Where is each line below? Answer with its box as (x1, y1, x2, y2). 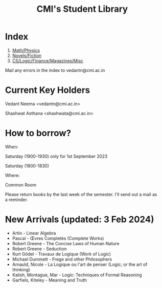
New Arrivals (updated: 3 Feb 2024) (5, 214, 154, 225)
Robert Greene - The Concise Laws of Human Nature (12, 240, 120, 246)
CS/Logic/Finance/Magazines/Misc (12, 58, 84, 63)
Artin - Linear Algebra (12, 230, 56, 236)
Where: (5, 172, 20, 178)
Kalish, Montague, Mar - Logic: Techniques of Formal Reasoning (12, 272, 142, 278)
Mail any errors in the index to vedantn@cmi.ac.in (5, 67, 105, 73)
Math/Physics (12, 47, 40, 53)
